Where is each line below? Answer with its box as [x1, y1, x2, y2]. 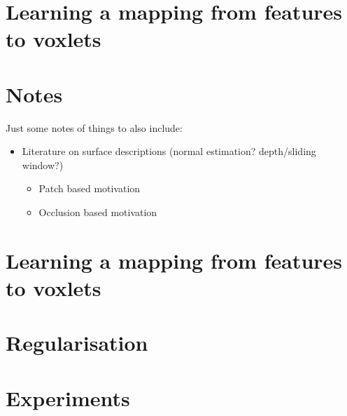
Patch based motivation [38, 181, 141, 196]
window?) [22, 157, 64, 172]
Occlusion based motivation [38, 205, 157, 220]
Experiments [6, 383, 130, 412]
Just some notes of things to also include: [6, 120, 183, 135]
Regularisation [6, 328, 148, 357]
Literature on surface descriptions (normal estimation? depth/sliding [22, 144, 316, 159]
